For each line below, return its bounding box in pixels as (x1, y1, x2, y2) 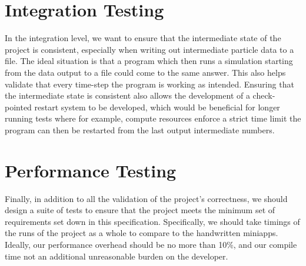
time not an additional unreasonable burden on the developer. (5, 250, 228, 262)
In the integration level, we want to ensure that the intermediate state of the (5, 32, 281, 44)
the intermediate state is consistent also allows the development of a (5, 89, 250, 102)
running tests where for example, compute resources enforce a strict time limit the (5, 112, 301, 124)
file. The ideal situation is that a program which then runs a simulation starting (5, 55, 293, 67)
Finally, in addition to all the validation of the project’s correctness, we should (5, 192, 288, 204)
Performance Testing (5, 158, 177, 182)
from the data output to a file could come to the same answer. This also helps (5, 66, 286, 78)
